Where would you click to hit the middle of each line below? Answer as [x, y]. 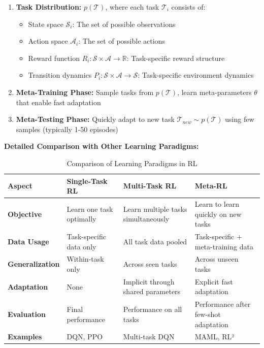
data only [81, 246]
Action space [48, 41]
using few [240, 119]
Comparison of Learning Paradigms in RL [132, 163]
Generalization [34, 264]
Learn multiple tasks [155, 209]
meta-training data [224, 246]
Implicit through [149, 281]
